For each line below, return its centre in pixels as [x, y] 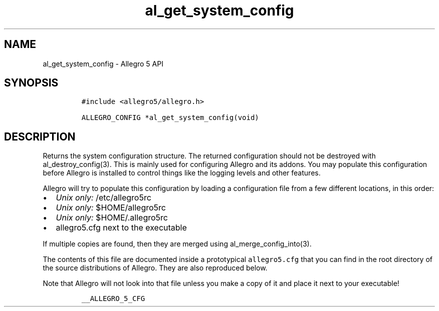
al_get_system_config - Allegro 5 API [103, 63]
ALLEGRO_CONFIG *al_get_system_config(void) [170, 118]
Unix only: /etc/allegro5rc [103, 198]
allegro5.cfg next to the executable [121, 228]
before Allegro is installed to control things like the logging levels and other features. [182, 173]
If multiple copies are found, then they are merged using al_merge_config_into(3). [177, 244]
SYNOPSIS [31, 83]
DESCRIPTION [40, 136]
